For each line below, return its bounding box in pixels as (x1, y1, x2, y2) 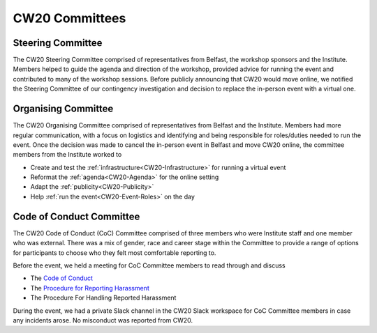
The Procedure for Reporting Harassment (30, 284, 149, 292)
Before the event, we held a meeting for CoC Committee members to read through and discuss (13, 261, 286, 270)
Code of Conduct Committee (13, 210, 140, 222)
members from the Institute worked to (13, 150, 122, 159)
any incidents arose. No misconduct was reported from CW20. (13, 316, 193, 324)
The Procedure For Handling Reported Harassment (30, 293, 177, 302)
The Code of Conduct (30, 274, 94, 282)
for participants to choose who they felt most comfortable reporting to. (13, 248, 216, 257)
